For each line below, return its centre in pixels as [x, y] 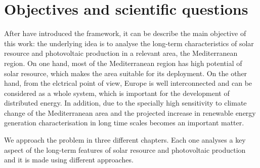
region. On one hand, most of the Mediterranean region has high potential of [123, 63]
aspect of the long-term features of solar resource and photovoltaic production [125, 149]
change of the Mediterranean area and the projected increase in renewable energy [130, 112]
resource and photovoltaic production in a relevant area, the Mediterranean [121, 53]
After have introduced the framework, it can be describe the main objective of [125, 33]
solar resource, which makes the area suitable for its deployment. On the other [126, 73]
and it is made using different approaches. [69, 160]
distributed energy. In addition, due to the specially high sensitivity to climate [125, 103]
